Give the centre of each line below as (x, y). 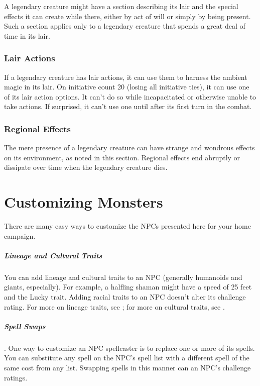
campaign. (20, 235)
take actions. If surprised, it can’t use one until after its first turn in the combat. (128, 106)
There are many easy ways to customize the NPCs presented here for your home (127, 226)
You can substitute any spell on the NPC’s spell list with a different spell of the (127, 358)
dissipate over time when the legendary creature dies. (86, 167)
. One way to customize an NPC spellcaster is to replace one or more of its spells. (129, 348)
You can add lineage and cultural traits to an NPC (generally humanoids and (123, 277)
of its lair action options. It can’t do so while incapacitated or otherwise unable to (130, 96)
